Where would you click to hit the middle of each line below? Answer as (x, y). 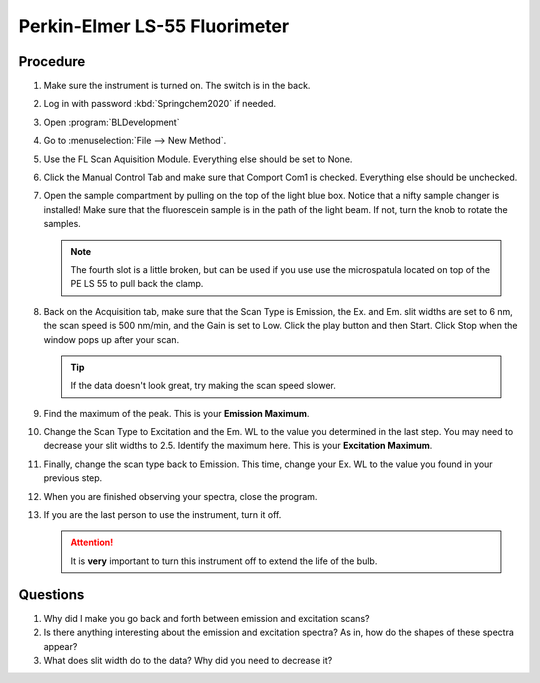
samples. (62, 224)
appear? (60, 646)
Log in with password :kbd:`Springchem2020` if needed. (160, 104)
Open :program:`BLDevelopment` (111, 122)
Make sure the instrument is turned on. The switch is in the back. (177, 86)
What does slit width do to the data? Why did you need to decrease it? (188, 660)
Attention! (92, 542)
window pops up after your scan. (111, 339)
